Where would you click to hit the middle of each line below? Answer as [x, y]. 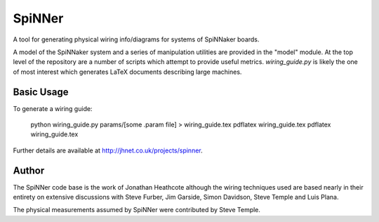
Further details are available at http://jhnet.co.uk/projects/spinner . [108, 150]
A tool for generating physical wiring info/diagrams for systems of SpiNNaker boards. [136, 39]
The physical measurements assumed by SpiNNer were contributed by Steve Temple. [137, 210]
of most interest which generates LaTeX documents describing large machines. [127, 72]
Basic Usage [41, 92]
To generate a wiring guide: [53, 108]
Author [29, 170]
